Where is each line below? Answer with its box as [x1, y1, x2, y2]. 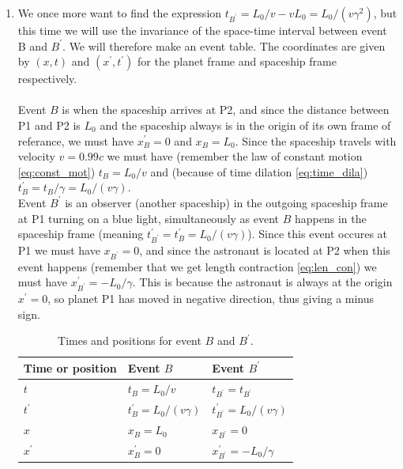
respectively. [17, 70, 77, 87]
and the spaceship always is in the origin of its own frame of [100, 116, 391, 133]
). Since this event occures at [247, 225, 388, 242]
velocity [17, 148, 55, 165]
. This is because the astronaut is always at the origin [132, 274, 393, 290]
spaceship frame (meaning [17, 225, 144, 242]
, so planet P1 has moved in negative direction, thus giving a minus [47, 289, 375, 306]
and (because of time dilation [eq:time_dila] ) [150, 163, 368, 180]
